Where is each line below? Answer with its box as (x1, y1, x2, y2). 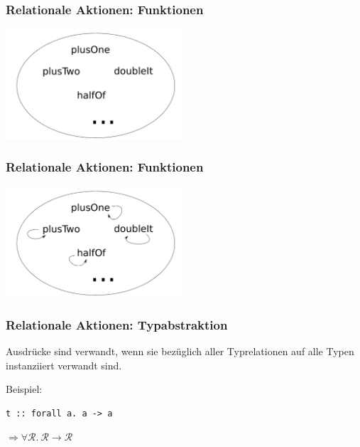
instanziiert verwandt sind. (6, 357, 122, 372)
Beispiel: (6, 382, 43, 396)
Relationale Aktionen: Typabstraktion (6, 315, 228, 333)
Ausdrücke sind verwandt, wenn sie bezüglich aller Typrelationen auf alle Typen (6, 343, 354, 358)
